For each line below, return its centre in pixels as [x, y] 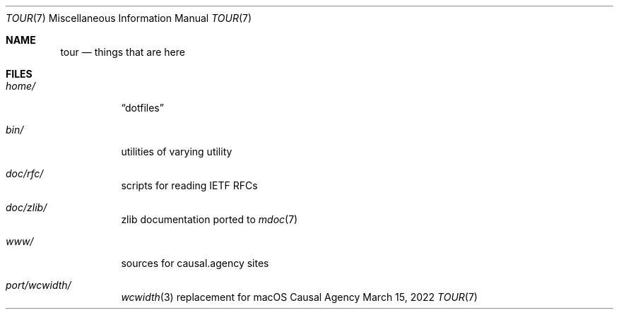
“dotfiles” [142, 108]
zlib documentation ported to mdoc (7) [210, 219]
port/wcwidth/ [39, 285]
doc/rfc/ [25, 173]
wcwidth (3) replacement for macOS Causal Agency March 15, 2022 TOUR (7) [299, 297]
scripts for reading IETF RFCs [189, 185]
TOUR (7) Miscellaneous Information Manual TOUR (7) [129, 18]
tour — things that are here [123, 52]
